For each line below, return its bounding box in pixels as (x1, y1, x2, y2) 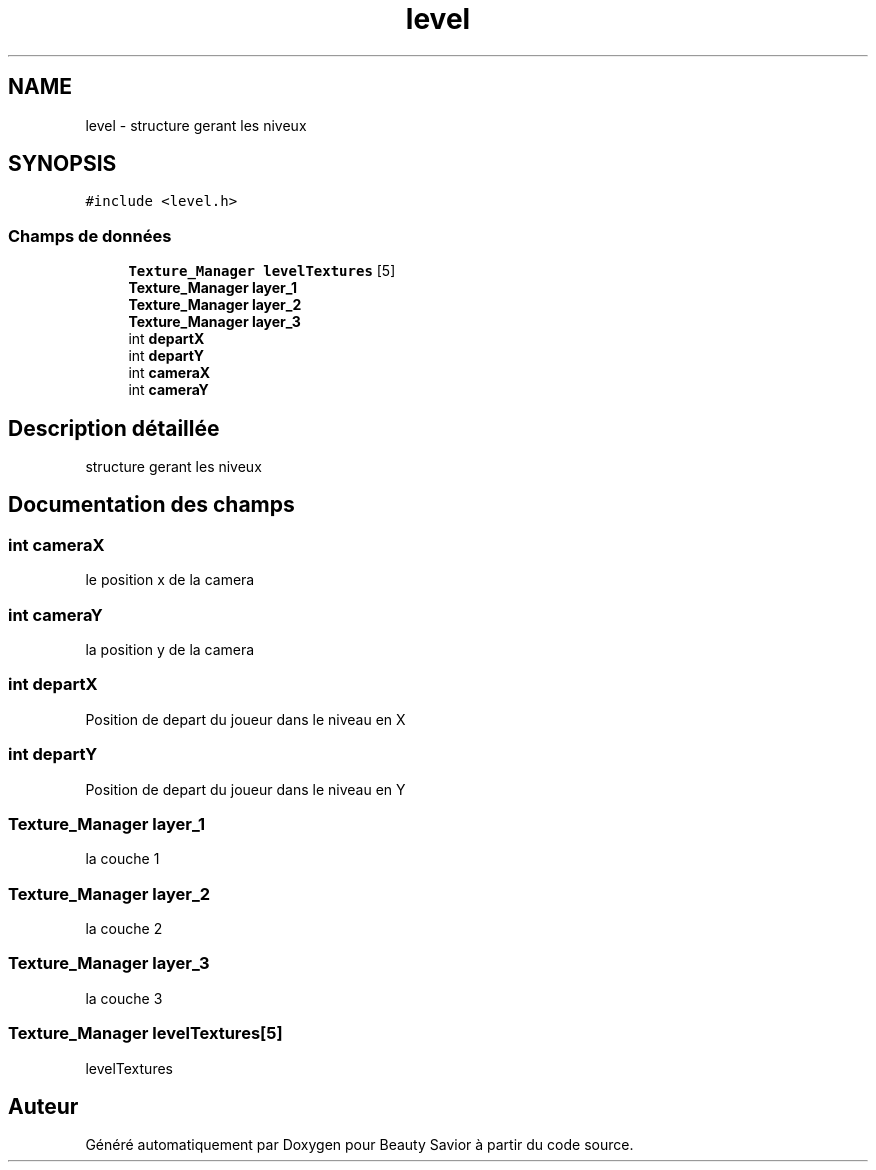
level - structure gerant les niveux (85, 116, 307, 134)
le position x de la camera (85, 571, 255, 589)
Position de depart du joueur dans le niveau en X (85, 710, 406, 728)
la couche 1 (85, 850, 160, 868)
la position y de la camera (85, 641, 255, 658)
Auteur (8, 1093, 79, 1119)
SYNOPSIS (8, 151, 117, 177)
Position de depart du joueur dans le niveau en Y (85, 780, 406, 798)
